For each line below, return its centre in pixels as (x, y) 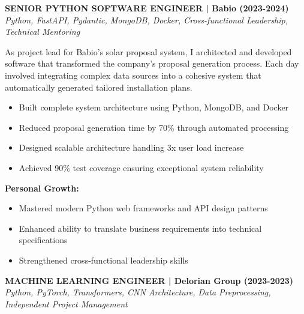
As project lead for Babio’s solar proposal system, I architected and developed (148, 51)
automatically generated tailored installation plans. (99, 87)
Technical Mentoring (43, 32)
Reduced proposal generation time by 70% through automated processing (154, 127)
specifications (43, 240)
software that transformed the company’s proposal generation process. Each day (152, 63)
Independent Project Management (66, 303)
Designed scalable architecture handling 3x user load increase (131, 147)
